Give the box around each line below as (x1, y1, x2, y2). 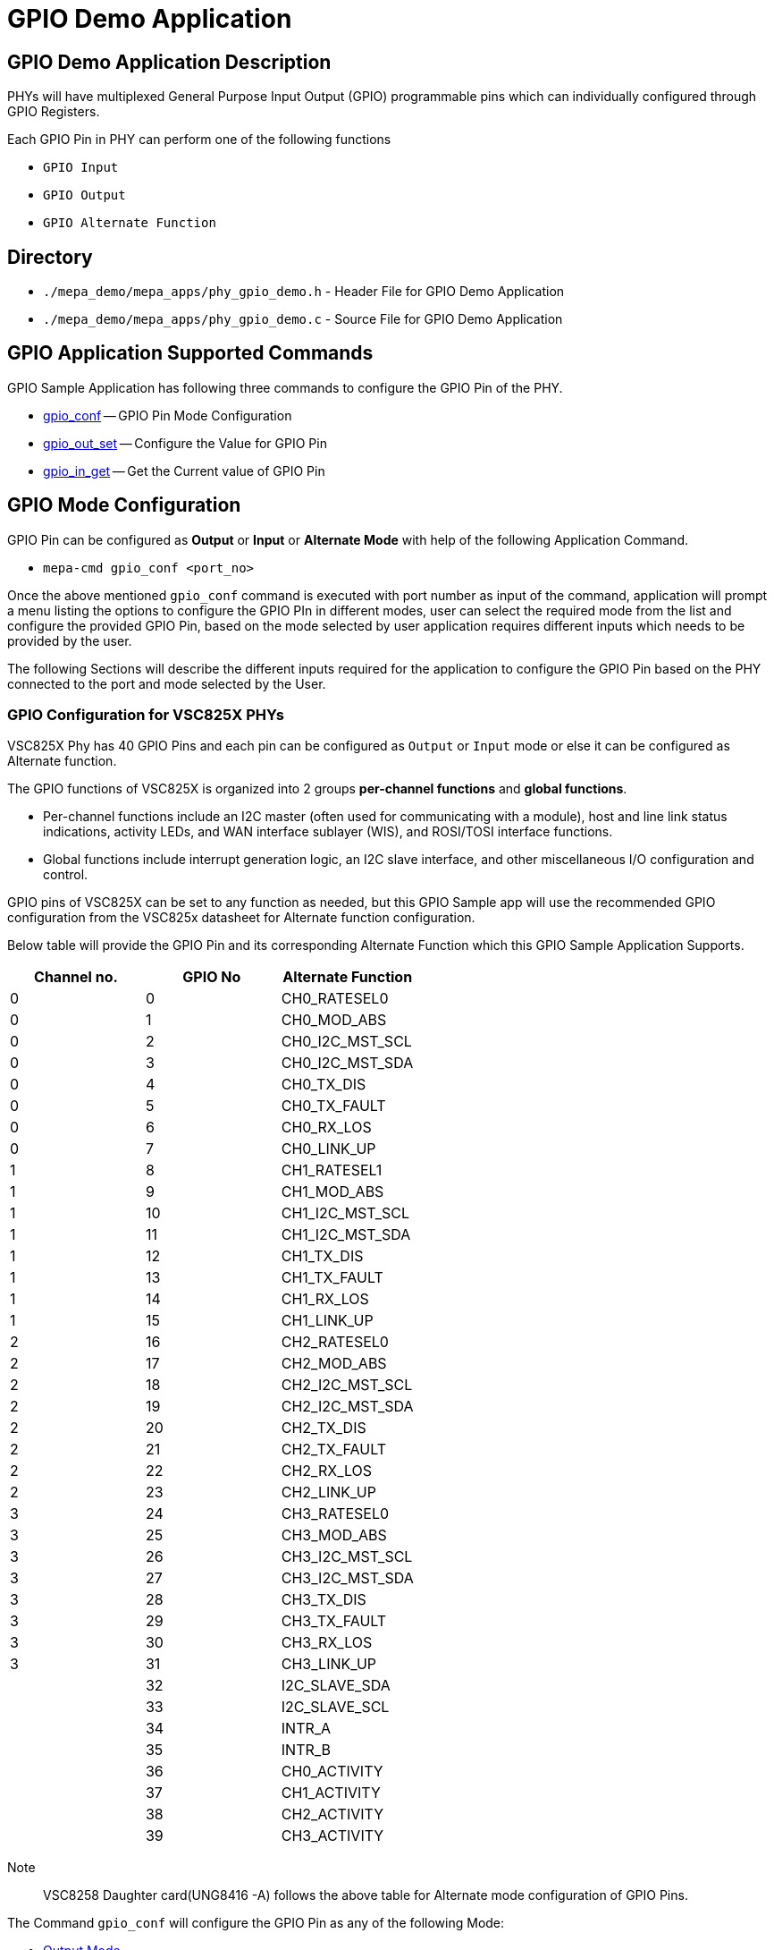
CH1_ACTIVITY (281, 1784, 381, 1802)
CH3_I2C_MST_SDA (281, 1569, 414, 1588)
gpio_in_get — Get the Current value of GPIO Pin (43, 462, 325, 479)
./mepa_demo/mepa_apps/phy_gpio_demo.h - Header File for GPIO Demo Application (43, 284, 565, 300)
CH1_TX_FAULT (281, 1268, 383, 1287)
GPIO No (182, 968, 241, 987)
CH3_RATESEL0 (281, 1505, 390, 1523)
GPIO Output (43, 188, 126, 203)
